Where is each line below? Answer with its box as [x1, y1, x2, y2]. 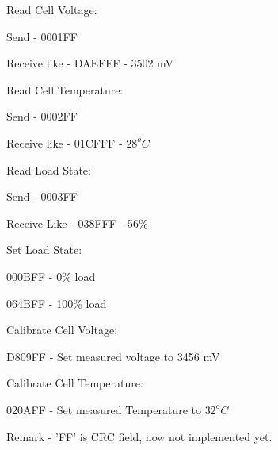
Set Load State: [6, 241, 82, 258]
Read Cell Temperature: [6, 81, 124, 98]
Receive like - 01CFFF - [6, 134, 123, 151]
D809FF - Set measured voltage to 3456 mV [6, 348, 220, 364]
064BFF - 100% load [6, 294, 107, 311]
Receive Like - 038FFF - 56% [6, 214, 148, 231]
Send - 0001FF [6, 28, 78, 44]
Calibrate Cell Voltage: [6, 321, 118, 338]
